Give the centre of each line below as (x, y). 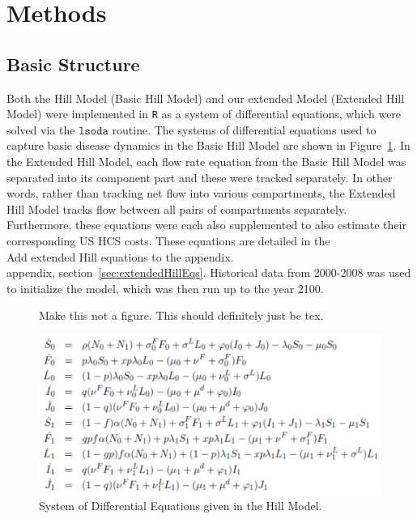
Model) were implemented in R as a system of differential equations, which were (204, 114)
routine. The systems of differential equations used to (244, 129)
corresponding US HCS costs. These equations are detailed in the (168, 240)
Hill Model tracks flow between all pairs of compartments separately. (177, 208)
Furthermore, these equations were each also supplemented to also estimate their (206, 225)
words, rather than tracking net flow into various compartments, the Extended (201, 193)
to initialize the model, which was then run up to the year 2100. (165, 288)
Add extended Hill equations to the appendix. (120, 256)
